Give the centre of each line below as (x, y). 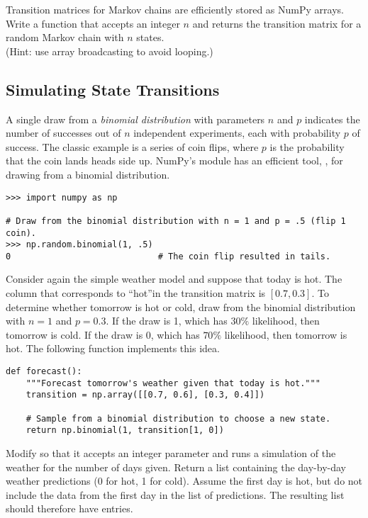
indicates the (332, 119)
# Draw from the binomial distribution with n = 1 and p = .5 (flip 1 (176, 221)
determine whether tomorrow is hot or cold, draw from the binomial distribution (181, 306)
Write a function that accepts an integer (93, 23)
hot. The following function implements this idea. (113, 348)
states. (150, 37)
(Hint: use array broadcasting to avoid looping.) (110, 51)
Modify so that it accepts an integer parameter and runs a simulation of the (171, 452)
